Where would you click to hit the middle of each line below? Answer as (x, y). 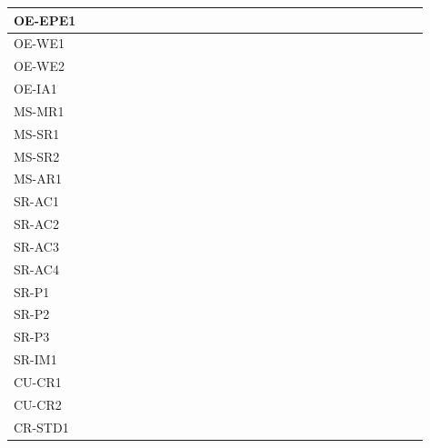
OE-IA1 (35, 89)
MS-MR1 (39, 110)
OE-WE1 (40, 43)
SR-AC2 (36, 224)
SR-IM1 (35, 359)
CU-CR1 (38, 382)
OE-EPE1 (45, 20)
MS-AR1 (38, 179)
